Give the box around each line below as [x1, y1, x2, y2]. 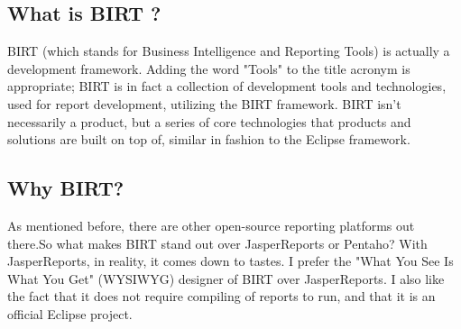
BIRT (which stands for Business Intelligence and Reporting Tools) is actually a [7, 41, 450, 60]
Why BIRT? [7, 174, 124, 202]
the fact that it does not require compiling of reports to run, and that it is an [7, 287, 436, 306]
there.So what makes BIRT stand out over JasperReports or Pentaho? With [7, 233, 428, 252]
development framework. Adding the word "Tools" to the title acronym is [7, 59, 410, 78]
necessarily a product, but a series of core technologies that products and [7, 112, 411, 131]
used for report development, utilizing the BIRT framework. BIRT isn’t [7, 94, 401, 113]
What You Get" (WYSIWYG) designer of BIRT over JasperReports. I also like [7, 269, 445, 288]
